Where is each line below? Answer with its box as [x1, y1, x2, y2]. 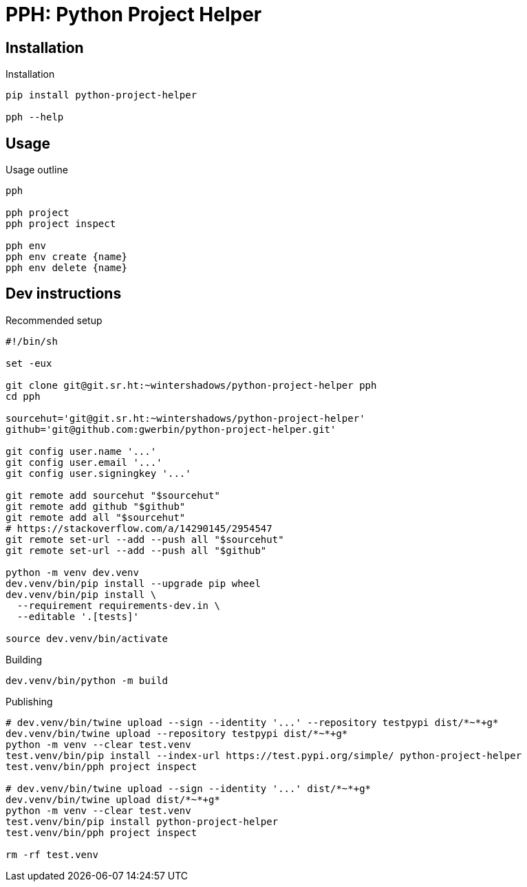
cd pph [6, 390, 41, 402]
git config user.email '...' [6, 456, 162, 468]
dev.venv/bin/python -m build [6, 674, 169, 686]
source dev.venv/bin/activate [6, 632, 169, 644]
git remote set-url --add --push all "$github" [6, 544, 267, 556]
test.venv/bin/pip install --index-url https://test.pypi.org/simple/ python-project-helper [6, 749, 522, 761]
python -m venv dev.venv [6, 566, 139, 578]
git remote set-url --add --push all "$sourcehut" [6, 533, 284, 545]
